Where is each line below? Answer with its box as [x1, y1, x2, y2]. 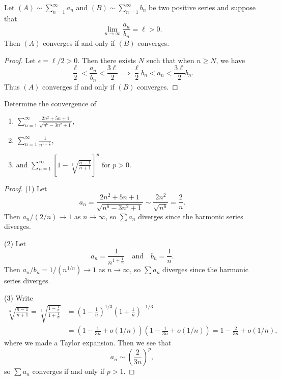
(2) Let [4, 238, 26, 248]
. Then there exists [77, 54, 136, 65]
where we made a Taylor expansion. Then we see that [4, 337, 172, 348]
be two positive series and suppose [149, 2, 256, 12]
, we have [216, 54, 245, 65]
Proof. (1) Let [4, 183, 47, 193]
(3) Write [4, 292, 33, 303]
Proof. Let [4, 54, 36, 65]
